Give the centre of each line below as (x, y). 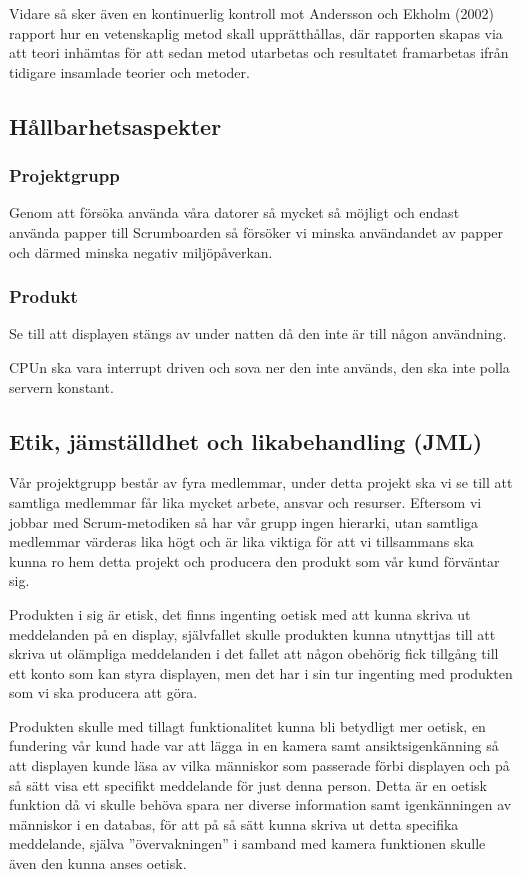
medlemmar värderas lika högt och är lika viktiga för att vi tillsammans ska (241, 541)
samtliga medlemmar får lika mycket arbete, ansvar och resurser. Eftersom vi (245, 501)
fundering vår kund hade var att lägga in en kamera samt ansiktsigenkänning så (254, 745)
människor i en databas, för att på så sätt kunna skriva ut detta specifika (234, 823)
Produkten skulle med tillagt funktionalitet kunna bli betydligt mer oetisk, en (247, 725)
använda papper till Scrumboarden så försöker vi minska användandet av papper (256, 231)
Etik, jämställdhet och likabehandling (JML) (246, 440)
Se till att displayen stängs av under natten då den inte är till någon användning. (258, 333)
